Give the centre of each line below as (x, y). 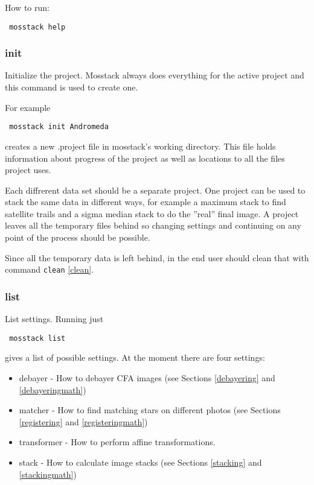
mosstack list (37, 338)
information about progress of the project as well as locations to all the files (145, 158)
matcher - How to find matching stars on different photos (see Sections (150, 410)
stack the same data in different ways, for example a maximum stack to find (146, 202)
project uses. (28, 170)
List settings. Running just (54, 319)
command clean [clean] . (50, 269)
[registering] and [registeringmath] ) (83, 421)
